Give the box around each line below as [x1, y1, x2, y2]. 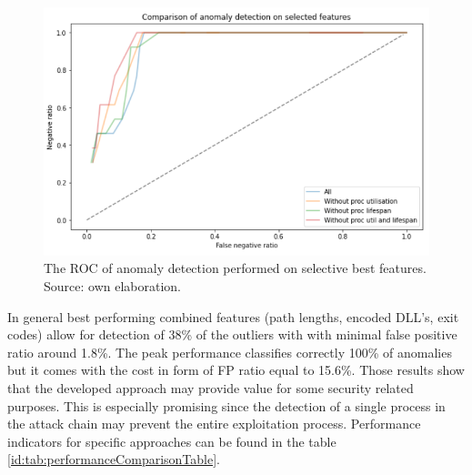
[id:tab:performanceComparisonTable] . [7, 450, 220, 469]
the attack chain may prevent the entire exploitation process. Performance [7, 414, 421, 433]
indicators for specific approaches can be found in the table [7, 431, 336, 450]
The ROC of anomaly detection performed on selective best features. [44, 258, 427, 278]
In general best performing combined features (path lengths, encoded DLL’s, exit [7, 307, 459, 326]
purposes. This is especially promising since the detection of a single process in [7, 396, 446, 415]
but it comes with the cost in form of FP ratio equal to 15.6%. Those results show [7, 360, 465, 379]
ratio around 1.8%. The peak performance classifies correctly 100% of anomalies [7, 342, 452, 361]
